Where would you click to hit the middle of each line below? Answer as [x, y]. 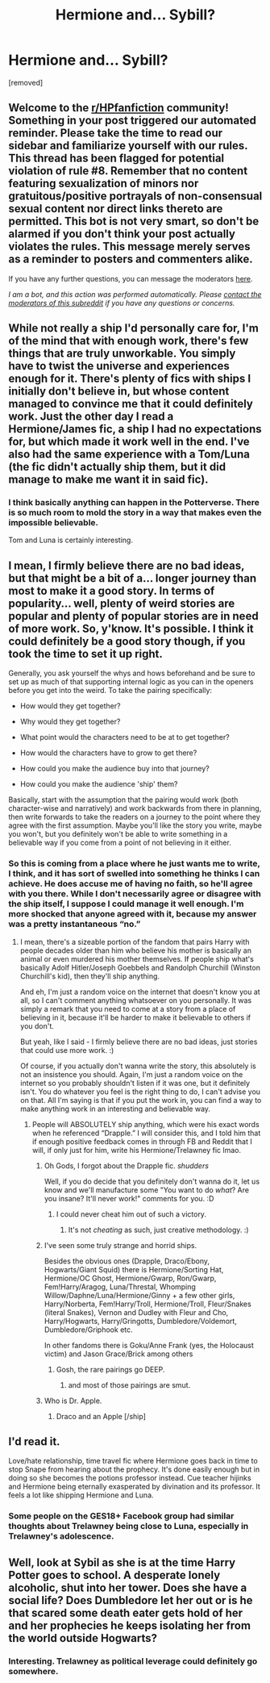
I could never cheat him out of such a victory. [131, 1214]
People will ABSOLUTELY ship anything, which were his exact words [145, 1124]
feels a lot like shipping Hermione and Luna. [81, 1495]
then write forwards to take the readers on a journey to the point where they [134, 817]
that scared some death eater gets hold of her [126, 1612]
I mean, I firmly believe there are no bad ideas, [127, 565]
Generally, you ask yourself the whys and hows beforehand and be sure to [132, 673]
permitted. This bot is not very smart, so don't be [134, 221]
